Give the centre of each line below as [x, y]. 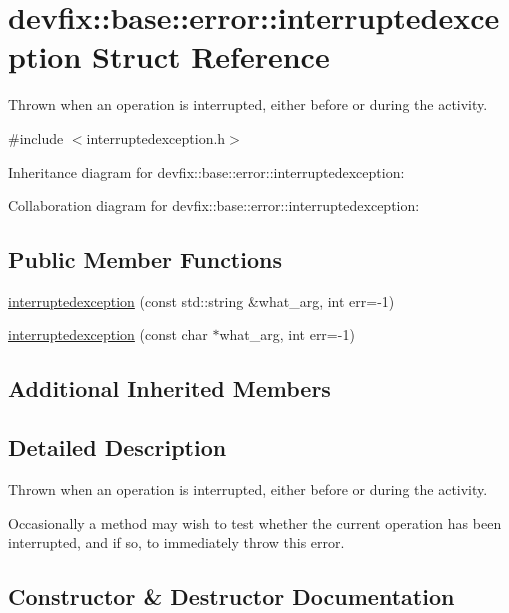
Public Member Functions [145, 259]
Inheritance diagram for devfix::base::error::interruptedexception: [206, 171]
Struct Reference [211, 56]
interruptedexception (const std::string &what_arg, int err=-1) [201, 300]
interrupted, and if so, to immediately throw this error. [176, 542]
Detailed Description [117, 447]
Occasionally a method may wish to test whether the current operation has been [255, 522]
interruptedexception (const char [108, 334]
